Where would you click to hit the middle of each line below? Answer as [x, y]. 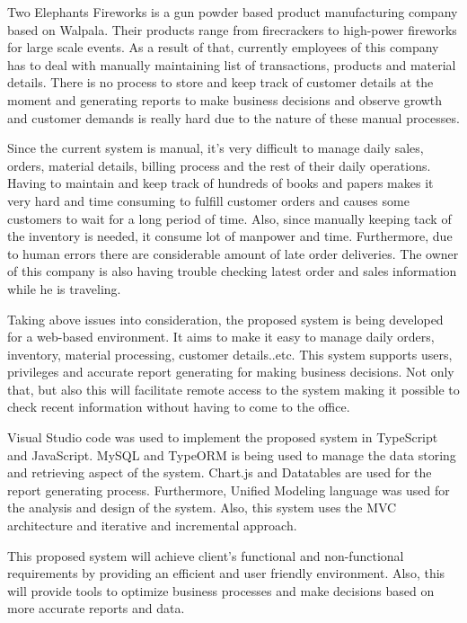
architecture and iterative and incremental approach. [152, 525]
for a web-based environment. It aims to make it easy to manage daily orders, [221, 337]
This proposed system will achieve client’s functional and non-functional [206, 555]
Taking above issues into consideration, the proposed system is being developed [225, 319]
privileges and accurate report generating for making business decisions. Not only [231, 372]
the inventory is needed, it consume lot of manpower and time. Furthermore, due [230, 236]
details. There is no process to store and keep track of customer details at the [220, 82]
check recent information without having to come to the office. [179, 407]
